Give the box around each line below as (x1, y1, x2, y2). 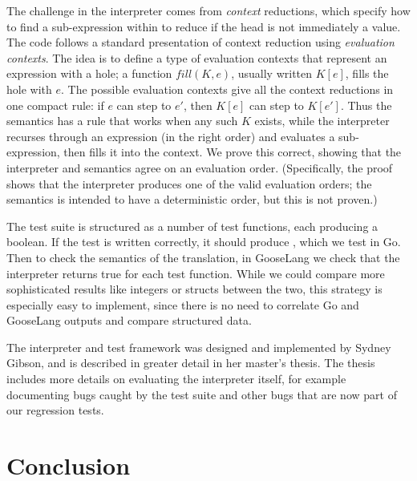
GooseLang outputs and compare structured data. (6, 312, 252, 329)
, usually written (231, 65, 313, 82)
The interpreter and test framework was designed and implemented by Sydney (6, 338, 391, 355)
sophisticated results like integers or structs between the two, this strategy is (6, 281, 383, 297)
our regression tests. (6, 402, 104, 418)
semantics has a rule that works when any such (6, 112, 238, 129)
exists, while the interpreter (254, 112, 390, 129)
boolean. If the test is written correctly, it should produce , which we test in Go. (6, 233, 401, 250)
